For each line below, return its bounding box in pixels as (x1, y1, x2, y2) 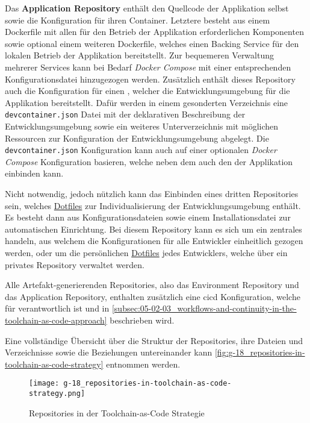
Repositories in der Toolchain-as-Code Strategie (29, 406, 205, 419)
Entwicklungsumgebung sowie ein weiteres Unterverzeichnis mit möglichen (5, 120, 279, 132)
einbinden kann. (5, 167, 64, 180)
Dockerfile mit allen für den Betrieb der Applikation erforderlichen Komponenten (5, 25, 304, 38)
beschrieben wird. (110, 313, 175, 326)
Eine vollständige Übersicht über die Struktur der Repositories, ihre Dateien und (5, 334, 303, 346)
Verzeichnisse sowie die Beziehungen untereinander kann (5, 346, 212, 359)
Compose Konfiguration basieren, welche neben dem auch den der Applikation (5, 155, 293, 168)
